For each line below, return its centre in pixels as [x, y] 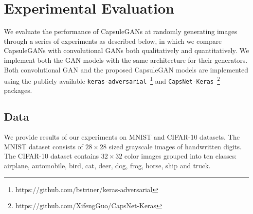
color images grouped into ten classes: [181, 156]
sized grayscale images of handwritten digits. [175, 146]
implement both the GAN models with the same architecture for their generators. [126, 60]
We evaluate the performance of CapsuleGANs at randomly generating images [121, 31]
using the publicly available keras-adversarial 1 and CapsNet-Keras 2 [112, 80]
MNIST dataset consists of [44, 146]
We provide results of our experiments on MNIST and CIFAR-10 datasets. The [122, 137]
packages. [18, 90]
